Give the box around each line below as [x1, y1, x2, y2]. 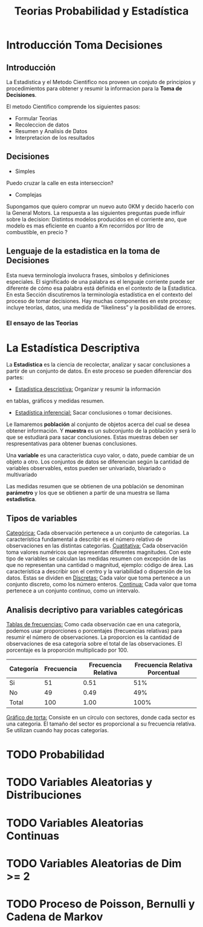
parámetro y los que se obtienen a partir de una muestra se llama [6, 489, 170, 497]
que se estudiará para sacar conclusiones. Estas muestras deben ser [6, 434, 178, 441]
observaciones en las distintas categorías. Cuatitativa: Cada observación [6, 542, 188, 549]
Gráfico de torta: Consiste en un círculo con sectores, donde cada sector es [6, 714, 195, 721]
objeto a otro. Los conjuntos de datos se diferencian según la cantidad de [6, 458, 190, 465]
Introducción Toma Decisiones [6, 38, 163, 52]
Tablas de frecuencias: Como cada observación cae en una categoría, [6, 621, 181, 628]
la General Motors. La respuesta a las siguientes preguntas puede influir [6, 209, 185, 216]
